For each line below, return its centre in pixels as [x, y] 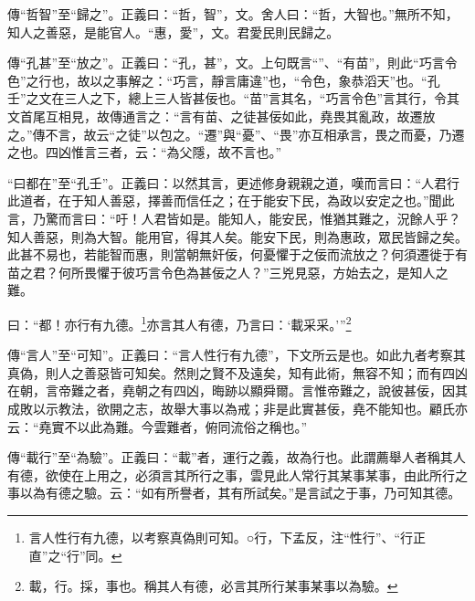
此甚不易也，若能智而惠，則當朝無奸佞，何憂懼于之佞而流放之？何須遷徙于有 [237, 254]
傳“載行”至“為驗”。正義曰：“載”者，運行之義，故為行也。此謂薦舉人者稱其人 [237, 457]
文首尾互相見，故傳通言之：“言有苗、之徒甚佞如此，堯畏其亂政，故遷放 [222, 116]
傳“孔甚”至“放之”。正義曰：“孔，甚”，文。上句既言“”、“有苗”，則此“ [213, 63]
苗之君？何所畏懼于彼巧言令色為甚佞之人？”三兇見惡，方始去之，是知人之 [228, 272]
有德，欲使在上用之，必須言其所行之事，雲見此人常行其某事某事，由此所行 [231, 474]
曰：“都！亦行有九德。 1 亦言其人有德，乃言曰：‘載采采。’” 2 [179, 322]
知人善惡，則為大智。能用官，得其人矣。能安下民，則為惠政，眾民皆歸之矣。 [237, 236]
